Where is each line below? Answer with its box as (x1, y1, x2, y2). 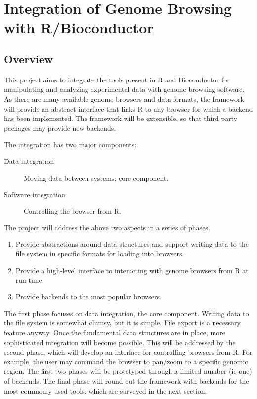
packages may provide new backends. (4, 122, 116, 133)
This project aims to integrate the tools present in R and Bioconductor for (4, 74, 230, 84)
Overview (4, 51, 53, 66)
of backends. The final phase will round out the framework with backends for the (4, 376, 249, 386)
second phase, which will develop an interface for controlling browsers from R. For (4, 347, 253, 357)
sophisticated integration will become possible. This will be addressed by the (4, 337, 236, 347)
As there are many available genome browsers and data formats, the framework (4, 93, 244, 104)
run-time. (15, 275, 44, 285)
